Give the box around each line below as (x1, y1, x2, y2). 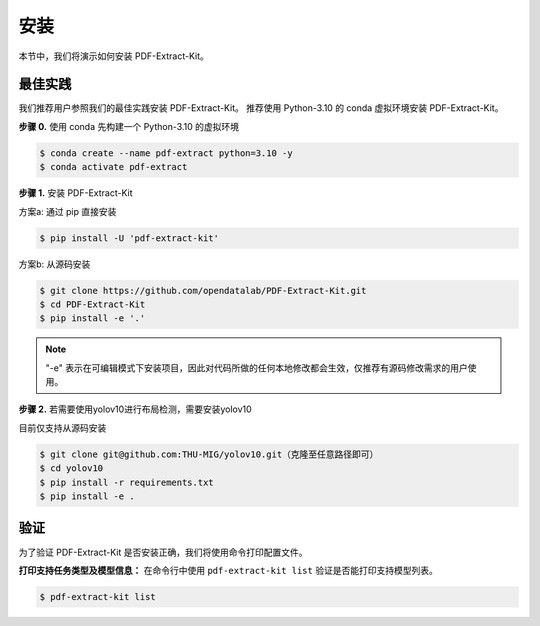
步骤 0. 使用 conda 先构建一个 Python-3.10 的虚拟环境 (18, 120, 240, 132)
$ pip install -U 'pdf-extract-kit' (39, 232, 220, 244)
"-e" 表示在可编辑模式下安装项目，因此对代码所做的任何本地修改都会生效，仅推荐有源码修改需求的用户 (45, 361, 469, 374)
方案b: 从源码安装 (18, 258, 91, 270)
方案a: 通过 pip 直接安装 (18, 205, 117, 217)
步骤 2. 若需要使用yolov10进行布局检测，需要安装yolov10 (18, 403, 252, 415)
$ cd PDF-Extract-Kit (39, 298, 146, 310)
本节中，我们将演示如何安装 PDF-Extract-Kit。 (18, 50, 210, 62)
